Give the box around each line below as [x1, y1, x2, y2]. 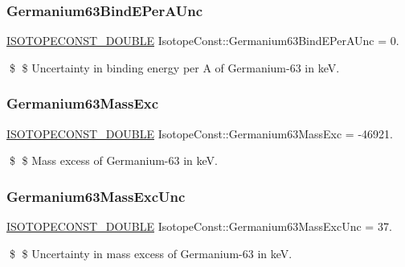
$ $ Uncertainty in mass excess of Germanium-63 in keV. [9, 244, 292, 261]
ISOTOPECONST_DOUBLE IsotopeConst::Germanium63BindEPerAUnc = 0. [6, 32, 399, 49]
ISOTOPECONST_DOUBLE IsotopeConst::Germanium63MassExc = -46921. [6, 125, 393, 142]
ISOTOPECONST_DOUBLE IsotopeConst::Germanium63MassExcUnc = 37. [6, 218, 392, 235]
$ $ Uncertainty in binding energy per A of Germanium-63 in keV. [9, 59, 340, 76]
